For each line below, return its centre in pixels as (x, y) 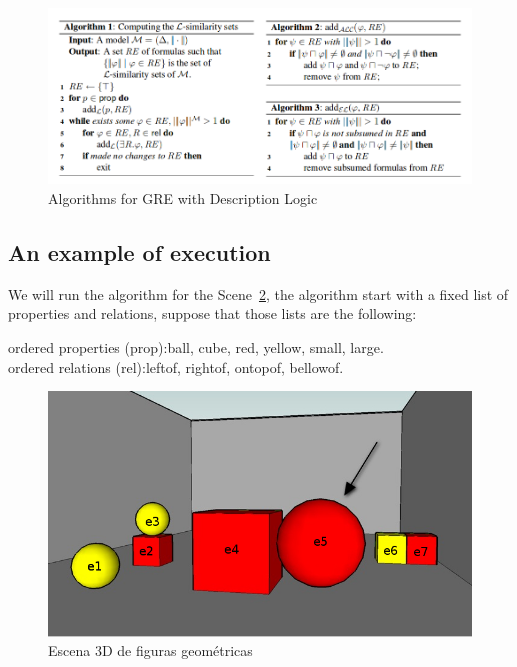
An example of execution (139, 251)
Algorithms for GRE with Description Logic (183, 197)
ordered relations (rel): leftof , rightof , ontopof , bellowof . (176, 366)
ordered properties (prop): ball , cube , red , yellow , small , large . (196, 346)
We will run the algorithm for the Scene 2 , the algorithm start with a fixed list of (258, 293)
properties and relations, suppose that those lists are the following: (212, 313)
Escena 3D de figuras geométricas (150, 650)
